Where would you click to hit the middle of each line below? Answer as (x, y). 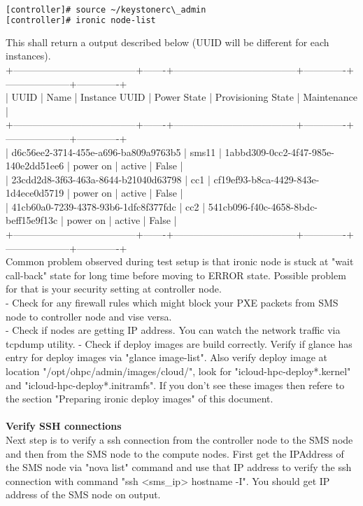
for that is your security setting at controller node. (114, 289)
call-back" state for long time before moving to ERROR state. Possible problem (176, 275)
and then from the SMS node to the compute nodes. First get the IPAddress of (175, 453)
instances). (28, 56)
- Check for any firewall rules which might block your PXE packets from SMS (172, 303)
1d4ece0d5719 (35, 193)
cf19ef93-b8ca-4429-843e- (266, 179)
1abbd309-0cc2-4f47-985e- (279, 152)
